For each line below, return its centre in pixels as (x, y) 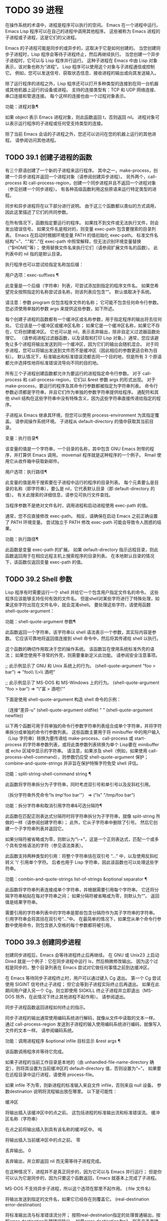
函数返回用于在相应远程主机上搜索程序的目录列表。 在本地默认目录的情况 (80, 555)
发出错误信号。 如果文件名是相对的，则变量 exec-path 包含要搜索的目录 (79, 229)
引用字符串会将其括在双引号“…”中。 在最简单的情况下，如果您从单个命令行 (81, 919)
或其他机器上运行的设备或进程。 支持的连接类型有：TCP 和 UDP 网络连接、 (82, 90)
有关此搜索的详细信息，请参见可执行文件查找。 (65, 495)
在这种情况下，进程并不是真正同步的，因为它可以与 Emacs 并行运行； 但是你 (83, 1172)
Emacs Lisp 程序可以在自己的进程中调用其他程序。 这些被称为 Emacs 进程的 (83, 31)
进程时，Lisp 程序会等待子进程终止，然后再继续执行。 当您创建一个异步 (87, 54)
